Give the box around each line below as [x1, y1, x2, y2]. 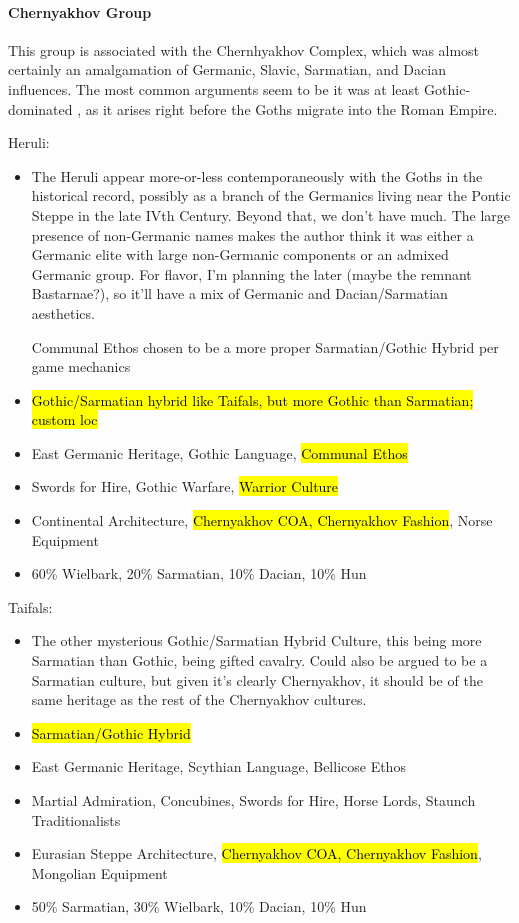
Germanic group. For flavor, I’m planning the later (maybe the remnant [31, 263, 472, 284]
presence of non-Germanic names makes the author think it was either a [31, 224, 474, 245]
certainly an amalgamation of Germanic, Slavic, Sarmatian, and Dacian [8, 59, 446, 80]
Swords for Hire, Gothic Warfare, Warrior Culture [31, 476, 339, 497]
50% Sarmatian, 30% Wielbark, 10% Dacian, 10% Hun [31, 896, 367, 917]
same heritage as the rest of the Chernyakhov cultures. [31, 689, 367, 710]
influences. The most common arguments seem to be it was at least [8, 78, 420, 99]
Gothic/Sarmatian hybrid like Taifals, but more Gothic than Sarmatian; [31, 389, 474, 410]
